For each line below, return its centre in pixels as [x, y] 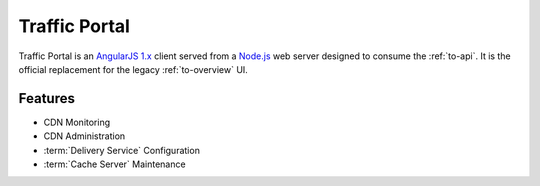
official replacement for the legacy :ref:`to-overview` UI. [133, 69]
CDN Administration [84, 136]
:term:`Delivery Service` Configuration [121, 150]
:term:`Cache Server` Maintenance [114, 164]
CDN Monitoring [77, 122]
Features [46, 98]
